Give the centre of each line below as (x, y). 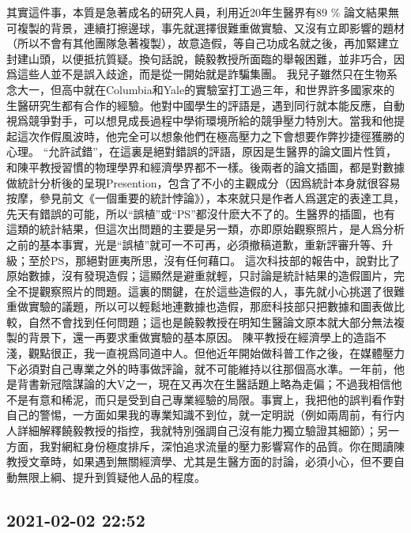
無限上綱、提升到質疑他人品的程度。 (111, 476)
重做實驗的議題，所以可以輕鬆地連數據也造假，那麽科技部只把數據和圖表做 (200, 306)
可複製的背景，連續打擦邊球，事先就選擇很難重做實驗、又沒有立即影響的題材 (205, 27)
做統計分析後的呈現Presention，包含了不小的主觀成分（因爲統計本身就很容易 (204, 182)
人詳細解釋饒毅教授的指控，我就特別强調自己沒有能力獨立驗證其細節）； (192, 431)
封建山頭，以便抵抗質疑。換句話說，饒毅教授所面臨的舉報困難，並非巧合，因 (205, 58)
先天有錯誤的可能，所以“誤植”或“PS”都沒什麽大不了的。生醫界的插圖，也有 (201, 213)
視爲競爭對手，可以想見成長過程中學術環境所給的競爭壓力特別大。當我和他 (200, 121)
